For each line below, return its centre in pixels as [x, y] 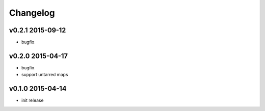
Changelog [32, 13]
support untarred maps [45, 75]
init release [32, 100]
